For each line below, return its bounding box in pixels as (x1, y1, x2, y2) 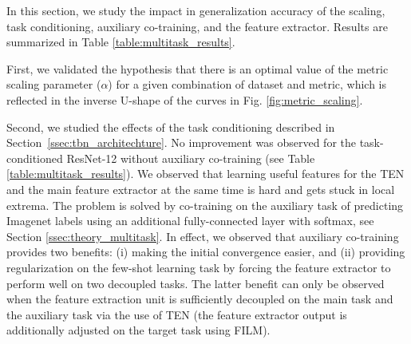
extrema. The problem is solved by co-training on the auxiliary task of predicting (6, 196, 404, 213)
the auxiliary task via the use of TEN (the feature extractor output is (6, 306, 347, 322)
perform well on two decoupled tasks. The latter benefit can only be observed (6, 275, 385, 291)
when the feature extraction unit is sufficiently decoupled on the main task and (6, 291, 393, 307)
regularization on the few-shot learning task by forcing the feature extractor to (6, 259, 391, 275)
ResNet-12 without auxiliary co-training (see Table (66, 149, 315, 166)
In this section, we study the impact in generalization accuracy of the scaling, (6, 2, 385, 18)
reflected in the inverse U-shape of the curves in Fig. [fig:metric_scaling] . (6, 91, 363, 108)
